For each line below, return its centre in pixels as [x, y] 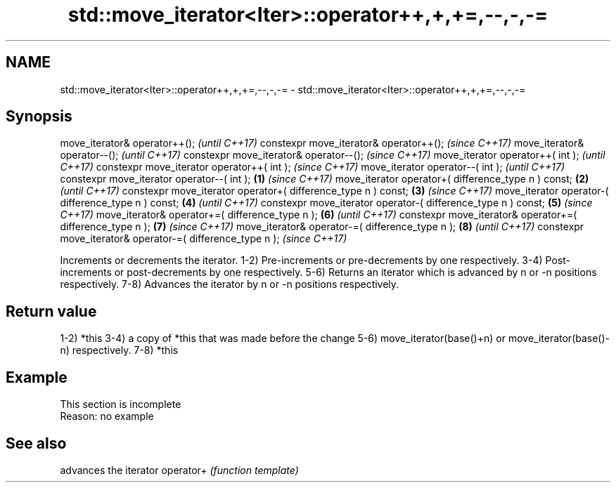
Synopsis [39, 117]
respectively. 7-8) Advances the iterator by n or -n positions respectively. [230, 284]
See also [36, 443]
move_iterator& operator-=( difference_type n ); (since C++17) [204, 239]
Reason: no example [107, 416]
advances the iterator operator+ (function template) [179, 470]
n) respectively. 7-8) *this [119, 350]
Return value [51, 311]
